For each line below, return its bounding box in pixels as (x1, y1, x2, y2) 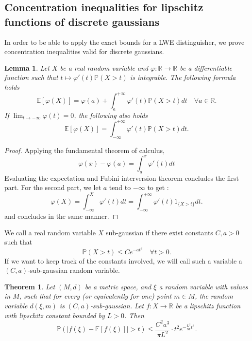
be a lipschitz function (175, 300, 241, 310)
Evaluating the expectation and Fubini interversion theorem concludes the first (4, 172, 239, 183)
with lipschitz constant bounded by (4, 310, 105, 320)
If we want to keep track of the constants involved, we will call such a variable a (4, 255, 242, 265)
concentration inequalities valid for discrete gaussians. (4, 46, 164, 57)
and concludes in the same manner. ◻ (4, 211, 118, 221)
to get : (147, 182, 169, 192)
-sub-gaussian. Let (90, 300, 144, 310)
